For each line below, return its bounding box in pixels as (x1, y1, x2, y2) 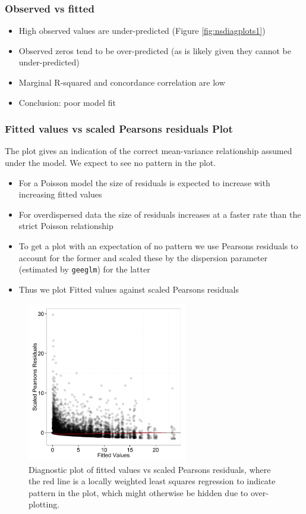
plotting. (29, 498, 60, 510)
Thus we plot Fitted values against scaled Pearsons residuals (18, 283, 239, 295)
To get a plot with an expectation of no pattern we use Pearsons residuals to (18, 239, 298, 252)
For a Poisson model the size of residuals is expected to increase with (18, 176, 270, 189)
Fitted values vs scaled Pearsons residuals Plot (5, 121, 233, 136)
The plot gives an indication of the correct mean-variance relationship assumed (5, 145, 292, 157)
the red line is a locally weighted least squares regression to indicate (29, 475, 276, 487)
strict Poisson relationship (18, 220, 113, 232)
